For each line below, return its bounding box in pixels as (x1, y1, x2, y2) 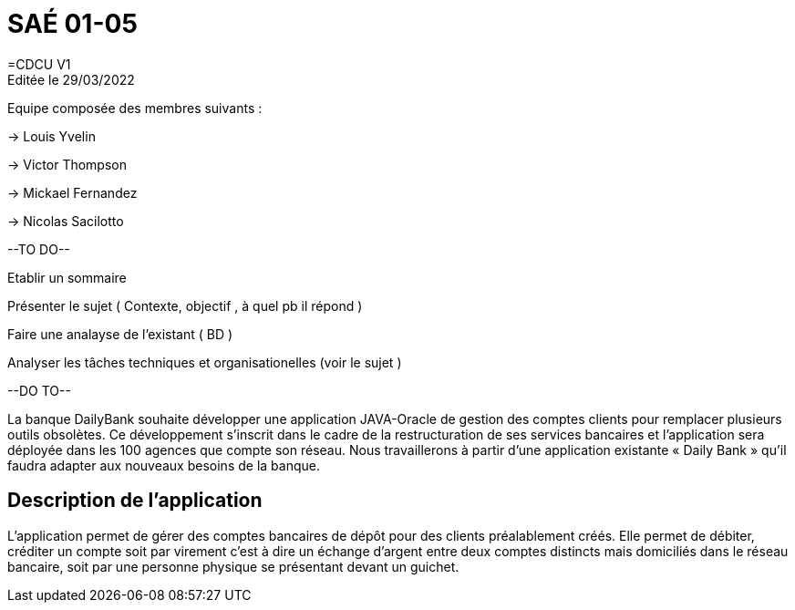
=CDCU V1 (7, 56, 71, 72)
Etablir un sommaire (7, 269, 127, 285)
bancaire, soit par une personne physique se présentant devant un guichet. (7, 558, 459, 574)
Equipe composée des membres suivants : (7, 99, 263, 116)
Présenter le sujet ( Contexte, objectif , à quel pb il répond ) (7, 297, 363, 314)
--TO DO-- (7, 241, 70, 257)
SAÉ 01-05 (7, 8, 138, 39)
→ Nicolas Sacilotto (7, 212, 124, 229)
